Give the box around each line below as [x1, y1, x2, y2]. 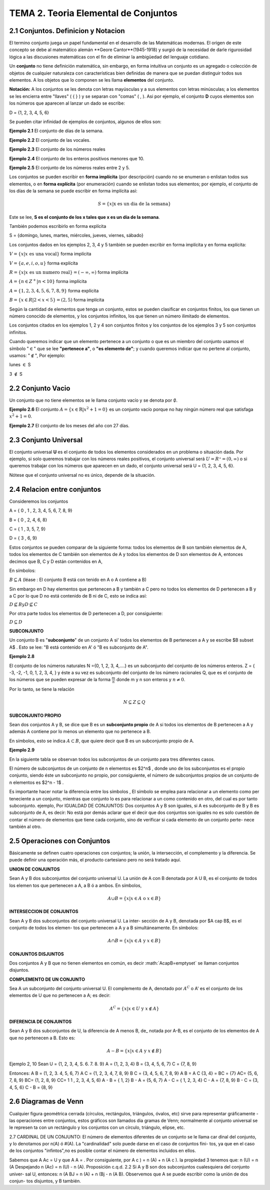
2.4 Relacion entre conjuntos [9, 485, 101, 493]
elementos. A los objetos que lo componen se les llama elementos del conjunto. [9, 77, 174, 83]
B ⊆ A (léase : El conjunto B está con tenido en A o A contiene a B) [9, 576, 147, 583]
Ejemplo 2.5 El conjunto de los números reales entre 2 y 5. [9, 164, 130, 170]
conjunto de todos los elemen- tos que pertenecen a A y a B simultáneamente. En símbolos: [9, 925, 198, 931]
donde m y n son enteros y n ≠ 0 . [116, 677, 185, 683]
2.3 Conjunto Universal [9, 436, 83, 444]
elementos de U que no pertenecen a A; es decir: [9, 992, 111, 999]
